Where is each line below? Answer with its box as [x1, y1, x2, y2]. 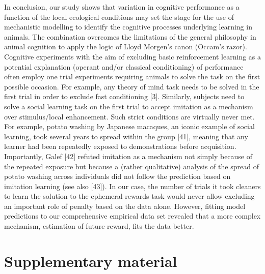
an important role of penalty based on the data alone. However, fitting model [4, 200, 246, 211]
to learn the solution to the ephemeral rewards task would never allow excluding [4, 191, 255, 201]
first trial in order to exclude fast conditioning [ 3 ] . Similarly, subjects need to [4, 91, 245, 102]
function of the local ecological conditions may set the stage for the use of [4, 11, 234, 22]
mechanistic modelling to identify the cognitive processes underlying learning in [4, 21, 252, 32]
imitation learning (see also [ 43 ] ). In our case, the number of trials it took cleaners [4, 180, 261, 191]
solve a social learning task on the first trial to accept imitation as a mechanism [4, 101, 253, 111]
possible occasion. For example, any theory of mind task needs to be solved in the [4, 81, 259, 92]
